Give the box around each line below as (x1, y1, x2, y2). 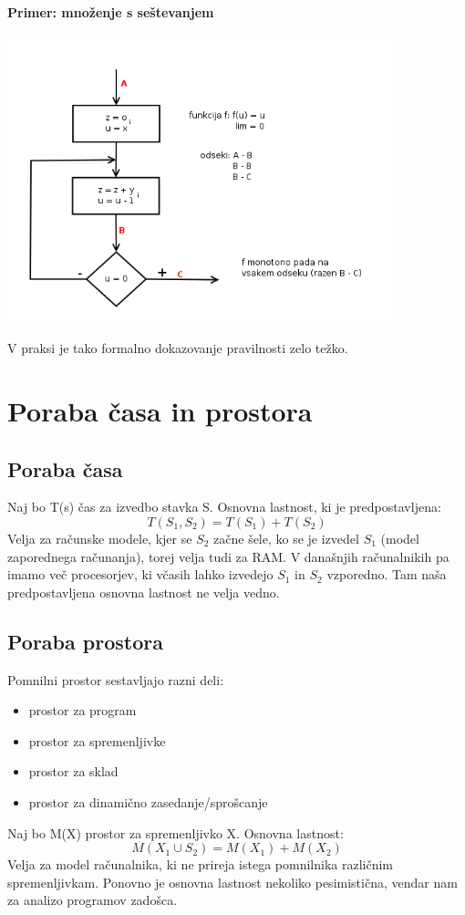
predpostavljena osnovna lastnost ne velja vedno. (7, 582, 280, 601)
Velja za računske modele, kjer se (7, 528, 192, 547)
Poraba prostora (7, 627, 163, 655)
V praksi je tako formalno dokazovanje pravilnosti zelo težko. (7, 338, 348, 358)
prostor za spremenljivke (28, 731, 166, 750)
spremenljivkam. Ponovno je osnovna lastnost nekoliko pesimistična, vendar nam (7, 872, 458, 891)
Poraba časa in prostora (7, 391, 313, 429)
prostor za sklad (28, 762, 119, 781)
